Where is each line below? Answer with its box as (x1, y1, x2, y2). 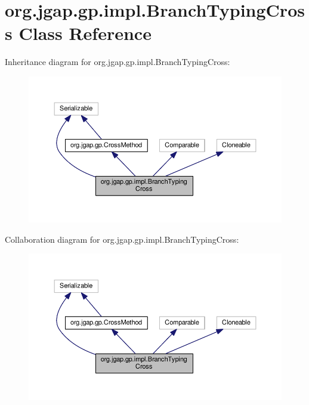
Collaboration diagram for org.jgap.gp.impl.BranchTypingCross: (5, 233, 239, 245)
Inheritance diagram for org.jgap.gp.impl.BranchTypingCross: (5, 55, 230, 68)
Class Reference (18, 21, 152, 45)
